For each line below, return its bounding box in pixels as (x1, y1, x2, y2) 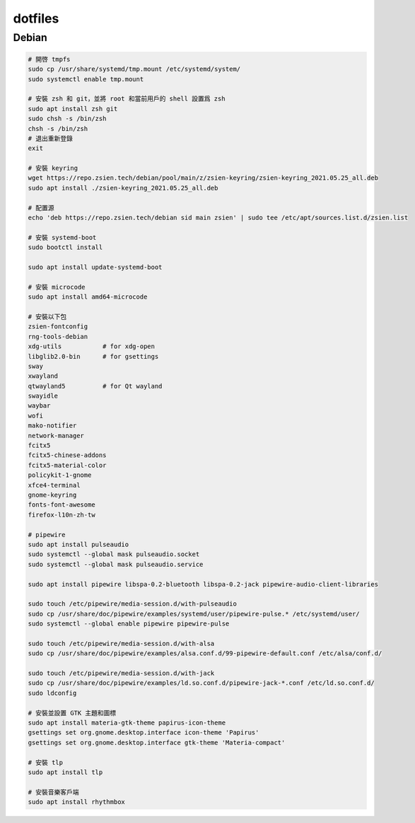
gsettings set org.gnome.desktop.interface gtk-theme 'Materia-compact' (28, 738, 286, 747)
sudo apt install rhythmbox (28, 798, 125, 806)
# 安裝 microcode (28, 283, 86, 291)
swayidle (28, 392, 59, 400)
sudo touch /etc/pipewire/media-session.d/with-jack (28, 669, 215, 677)
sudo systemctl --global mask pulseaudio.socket (28, 551, 200, 558)
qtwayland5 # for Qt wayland (28, 382, 163, 390)
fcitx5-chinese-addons (28, 451, 107, 459)
